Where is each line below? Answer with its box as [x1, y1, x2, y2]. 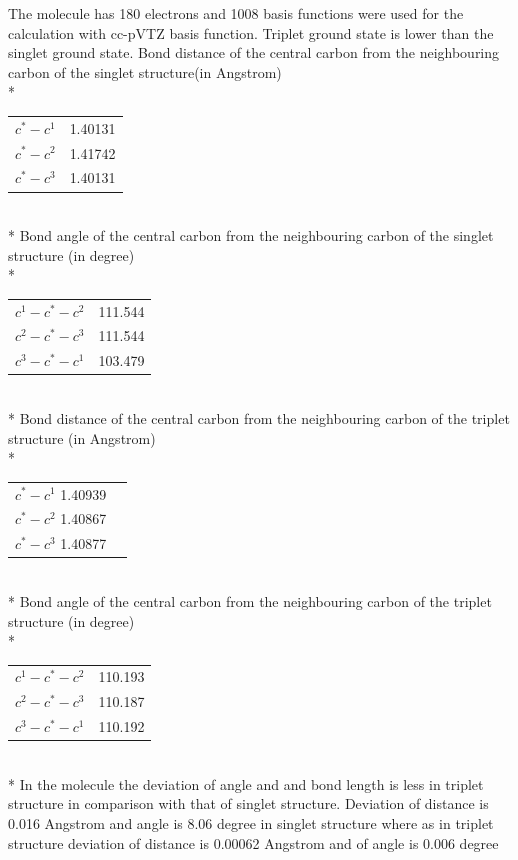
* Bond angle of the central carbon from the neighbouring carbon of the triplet [8, 590, 492, 611]
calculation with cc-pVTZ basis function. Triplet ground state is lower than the [8, 22, 494, 43]
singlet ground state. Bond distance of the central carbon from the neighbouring [8, 42, 500, 63]
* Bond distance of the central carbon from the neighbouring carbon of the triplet [8, 408, 510, 428]
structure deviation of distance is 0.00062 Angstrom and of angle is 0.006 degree [8, 832, 499, 853]
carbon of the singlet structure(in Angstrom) [8, 61, 282, 82]
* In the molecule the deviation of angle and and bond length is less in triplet [8, 773, 484, 794]
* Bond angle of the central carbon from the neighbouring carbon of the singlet [8, 225, 494, 246]
